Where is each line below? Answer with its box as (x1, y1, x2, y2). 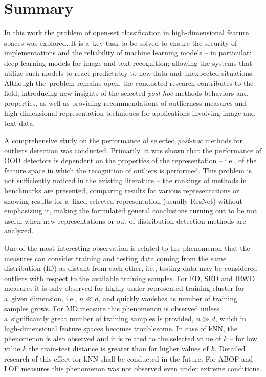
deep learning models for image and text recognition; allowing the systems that (4, 57, 252, 68)
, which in (215, 313, 247, 324)
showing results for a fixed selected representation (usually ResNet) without (4, 195, 242, 206)
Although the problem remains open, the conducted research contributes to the (4, 77, 254, 88)
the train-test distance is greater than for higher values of (29, 343, 209, 353)
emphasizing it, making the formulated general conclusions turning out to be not (4, 205, 257, 216)
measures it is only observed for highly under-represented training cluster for (4, 283, 245, 293)
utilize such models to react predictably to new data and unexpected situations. (4, 67, 254, 78)
